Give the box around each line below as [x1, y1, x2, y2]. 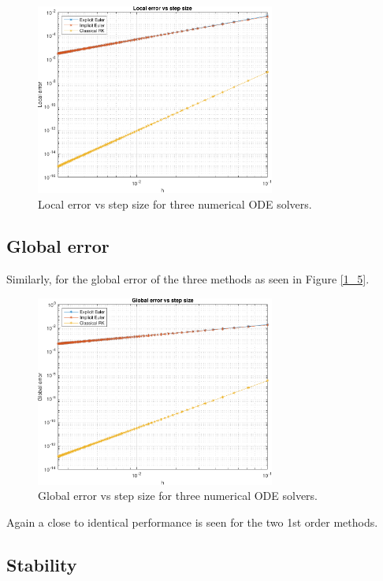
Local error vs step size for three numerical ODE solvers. [38, 195, 312, 212]
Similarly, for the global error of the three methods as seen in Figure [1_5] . [6, 271, 370, 287]
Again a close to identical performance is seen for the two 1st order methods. [6, 513, 378, 530]
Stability [6, 552, 77, 576]
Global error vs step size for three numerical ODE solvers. [38, 487, 318, 504]
